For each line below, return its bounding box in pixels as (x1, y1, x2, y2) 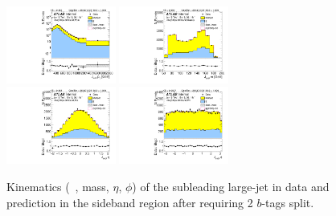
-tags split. (261, 194, 314, 210)
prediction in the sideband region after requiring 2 (6, 194, 253, 210)
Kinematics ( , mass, (6, 177, 109, 194)
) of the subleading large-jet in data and (132, 177, 330, 194)
